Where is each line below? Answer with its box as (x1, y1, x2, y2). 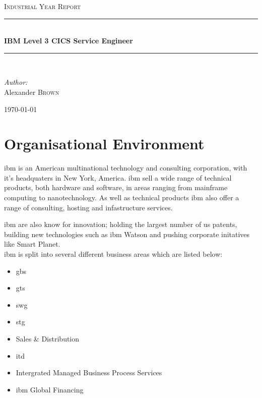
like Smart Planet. (4, 239, 60, 249)
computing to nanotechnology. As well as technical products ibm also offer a (4, 192, 239, 203)
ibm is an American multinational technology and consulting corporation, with (4, 162, 247, 173)
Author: (4, 77, 28, 87)
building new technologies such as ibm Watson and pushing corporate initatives (4, 229, 250, 239)
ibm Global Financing (16, 384, 84, 394)
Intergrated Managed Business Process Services (16, 367, 162, 378)
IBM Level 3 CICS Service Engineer (4, 35, 133, 46)
